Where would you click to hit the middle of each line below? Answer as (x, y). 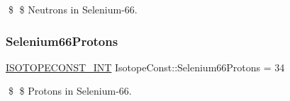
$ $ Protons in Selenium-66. (70, 91)
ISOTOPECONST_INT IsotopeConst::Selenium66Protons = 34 (145, 67)
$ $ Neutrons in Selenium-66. (73, 9)
